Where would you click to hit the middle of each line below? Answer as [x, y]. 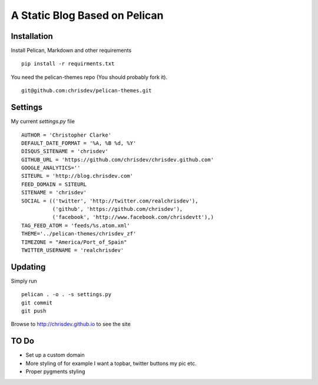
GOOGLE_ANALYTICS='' [51, 168]
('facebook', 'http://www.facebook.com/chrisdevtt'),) [133, 217]
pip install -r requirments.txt [68, 64]
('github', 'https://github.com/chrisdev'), [117, 209]
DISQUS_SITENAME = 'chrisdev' [65, 151]
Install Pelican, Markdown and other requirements [71, 51]
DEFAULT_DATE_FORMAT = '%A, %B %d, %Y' [79, 143]
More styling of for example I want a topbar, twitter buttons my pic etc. [111, 363]
